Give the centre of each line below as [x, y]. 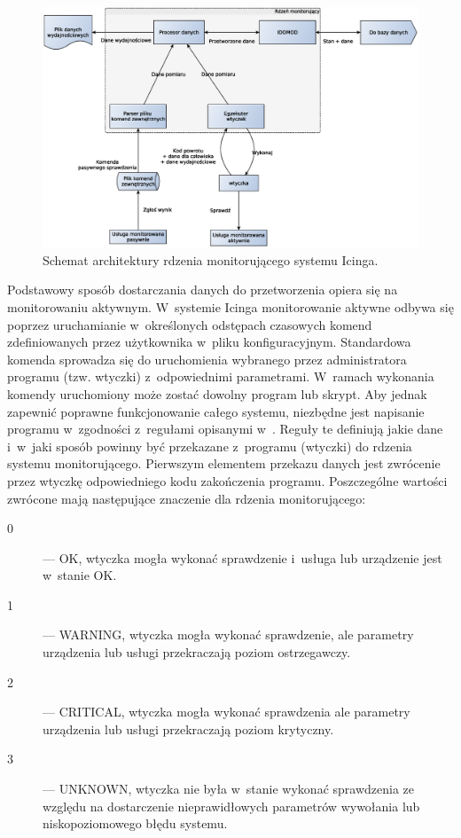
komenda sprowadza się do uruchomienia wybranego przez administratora [207, 359]
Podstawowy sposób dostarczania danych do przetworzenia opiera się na [203, 290]
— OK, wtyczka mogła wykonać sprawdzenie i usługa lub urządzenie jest [242, 557]
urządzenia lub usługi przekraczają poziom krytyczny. [188, 728]
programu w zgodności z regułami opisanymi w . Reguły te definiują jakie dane [225, 429]
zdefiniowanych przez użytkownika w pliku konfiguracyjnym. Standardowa [209, 342]
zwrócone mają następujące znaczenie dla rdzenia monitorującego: [187, 498]
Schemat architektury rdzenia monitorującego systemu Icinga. [211, 259]
